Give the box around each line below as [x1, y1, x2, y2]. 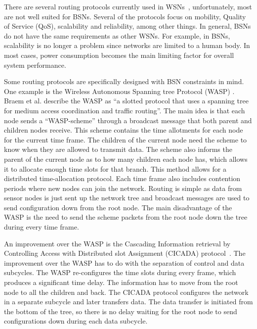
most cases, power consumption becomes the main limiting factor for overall [4, 49, 234, 60]
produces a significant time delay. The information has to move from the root [4, 277, 238, 287]
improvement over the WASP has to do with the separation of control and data [4, 257, 245, 268]
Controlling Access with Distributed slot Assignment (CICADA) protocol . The [4, 248, 246, 258]
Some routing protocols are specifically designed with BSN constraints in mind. [4, 76, 244, 87]
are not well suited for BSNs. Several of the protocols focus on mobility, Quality [4, 11, 246, 21]
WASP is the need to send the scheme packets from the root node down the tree [4, 212, 248, 222]
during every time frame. [4, 222, 79, 232]
